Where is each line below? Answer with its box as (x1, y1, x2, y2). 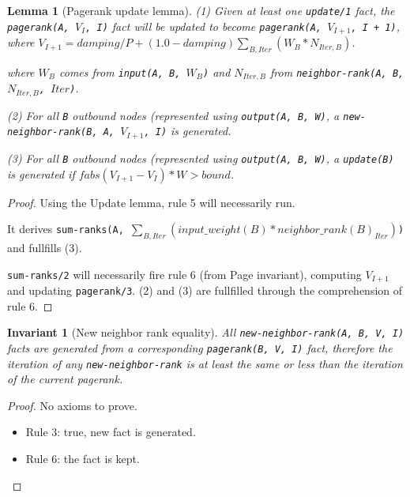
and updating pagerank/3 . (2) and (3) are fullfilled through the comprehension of (7, 282, 403, 299)
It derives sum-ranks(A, (7, 220, 124, 237)
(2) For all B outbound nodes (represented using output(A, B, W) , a (7, 107, 340, 123)
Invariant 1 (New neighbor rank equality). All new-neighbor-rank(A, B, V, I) (7, 324, 404, 341)
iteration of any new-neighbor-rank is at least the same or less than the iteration (7, 355, 403, 371)
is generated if (7, 165, 75, 182)
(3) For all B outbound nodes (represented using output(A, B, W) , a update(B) (7, 149, 394, 166)
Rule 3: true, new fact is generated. (25, 424, 196, 440)
